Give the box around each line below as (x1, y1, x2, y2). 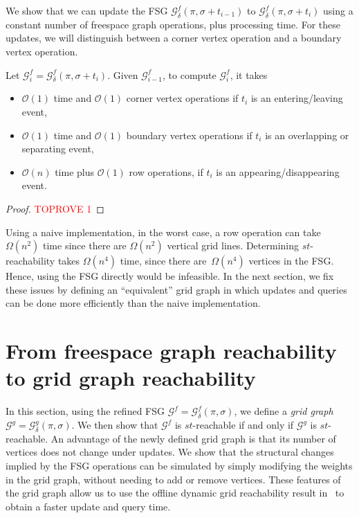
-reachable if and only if (192, 418, 294, 432)
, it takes (230, 67, 268, 82)
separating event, (21, 141, 94, 156)
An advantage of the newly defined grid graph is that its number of (50, 431, 336, 445)
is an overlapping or (265, 127, 349, 142)
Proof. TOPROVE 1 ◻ (6, 201, 104, 215)
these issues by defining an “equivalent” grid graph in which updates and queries (6, 282, 347, 296)
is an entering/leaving (250, 91, 343, 105)
